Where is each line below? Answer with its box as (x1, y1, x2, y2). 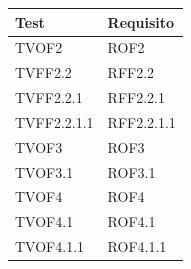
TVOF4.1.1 (15, 236, 85, 257)
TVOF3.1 (15, 161, 74, 182)
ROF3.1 (107, 161, 156, 182)
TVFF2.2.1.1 (15, 111, 94, 132)
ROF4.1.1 (107, 236, 167, 257)
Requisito (107, 11, 175, 32)
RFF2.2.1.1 (107, 111, 176, 132)
